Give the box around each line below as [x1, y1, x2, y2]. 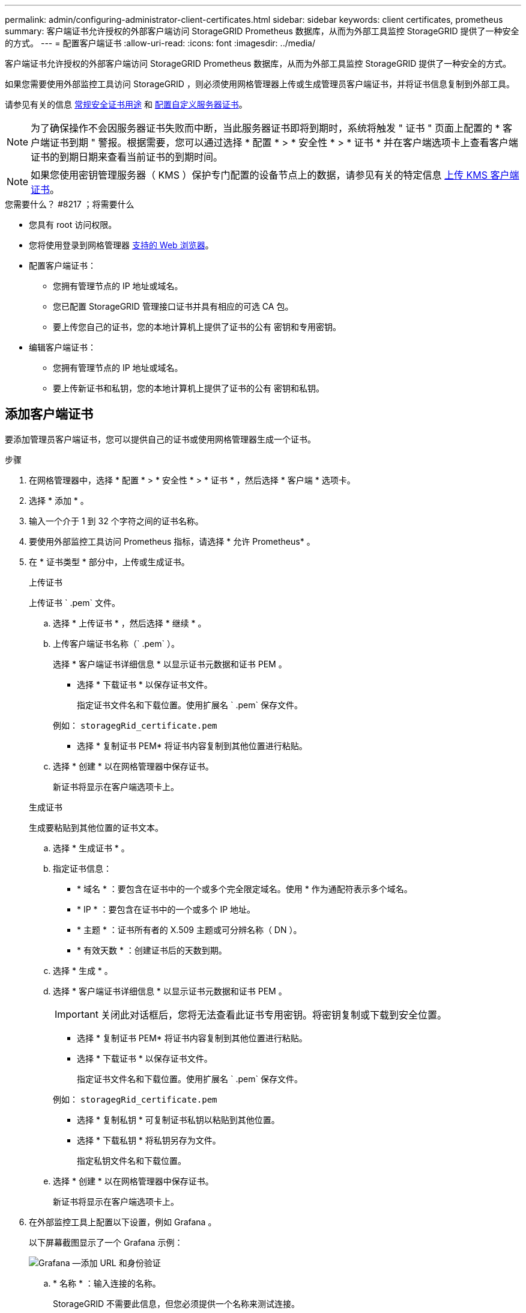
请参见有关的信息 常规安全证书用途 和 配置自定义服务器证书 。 [5, 99, 247, 109]
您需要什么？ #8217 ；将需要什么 [5, 199, 135, 209]
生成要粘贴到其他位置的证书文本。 [29, 822, 163, 833]
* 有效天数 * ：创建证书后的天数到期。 [77, 944, 227, 955]
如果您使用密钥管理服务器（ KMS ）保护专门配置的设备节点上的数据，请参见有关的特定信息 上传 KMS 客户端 [31, 169, 519, 181]
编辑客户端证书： [29, 342, 96, 352]
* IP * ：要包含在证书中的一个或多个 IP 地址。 [77, 904, 256, 914]
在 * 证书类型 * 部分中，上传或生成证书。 [29, 556, 190, 567]
